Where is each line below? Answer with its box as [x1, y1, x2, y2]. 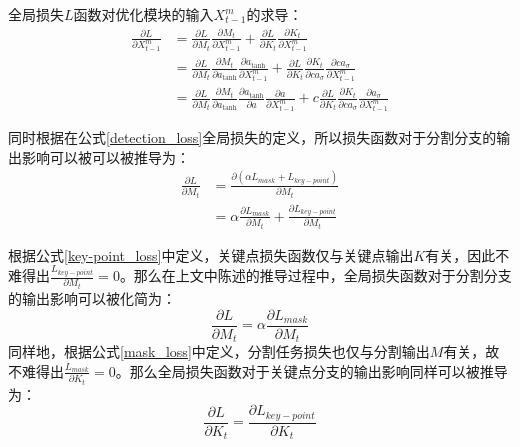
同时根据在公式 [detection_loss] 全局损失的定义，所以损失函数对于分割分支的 [8, 127, 497, 148]
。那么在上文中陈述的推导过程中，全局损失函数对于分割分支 [119, 265, 512, 286]
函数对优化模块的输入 [73, 4, 214, 24]
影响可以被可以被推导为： [21, 146, 190, 167]
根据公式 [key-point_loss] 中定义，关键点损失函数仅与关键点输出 [8, 244, 414, 265]
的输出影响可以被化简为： [8, 288, 176, 309]
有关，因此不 [425, 244, 510, 265]
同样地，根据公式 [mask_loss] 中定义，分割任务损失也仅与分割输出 [8, 341, 430, 362]
